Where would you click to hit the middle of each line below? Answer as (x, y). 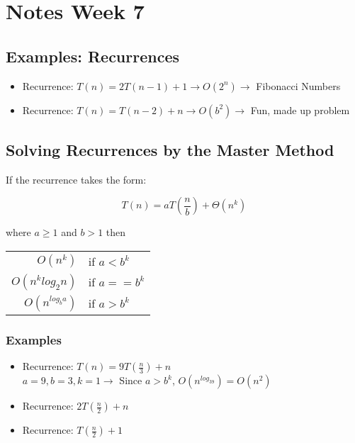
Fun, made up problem (300, 110)
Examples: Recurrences (93, 56)
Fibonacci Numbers (298, 85)
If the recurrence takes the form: (76, 179)
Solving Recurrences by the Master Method (170, 149)
